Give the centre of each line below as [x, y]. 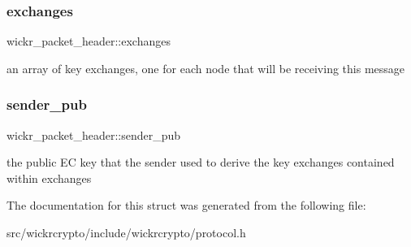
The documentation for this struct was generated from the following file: [186, 205]
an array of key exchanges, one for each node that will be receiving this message [206, 68]
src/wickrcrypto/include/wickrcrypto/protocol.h [126, 232]
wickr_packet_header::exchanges [89, 41]
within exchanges [49, 178]
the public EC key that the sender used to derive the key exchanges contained [201, 162]
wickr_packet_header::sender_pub [94, 134]
